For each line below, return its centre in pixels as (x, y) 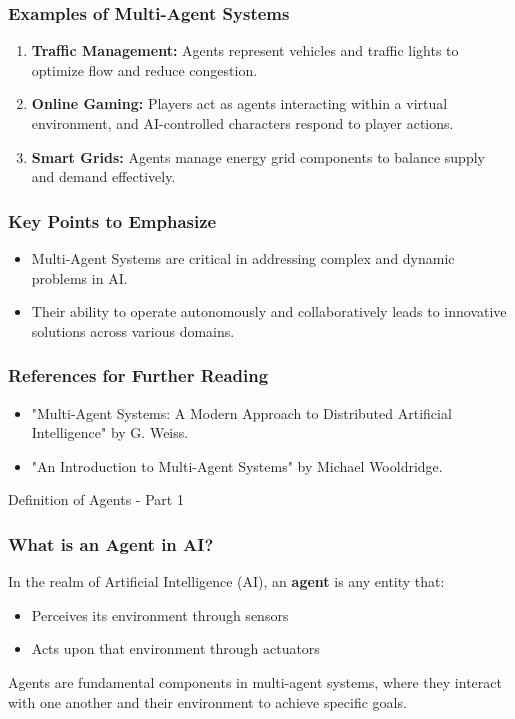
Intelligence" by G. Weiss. (110, 432)
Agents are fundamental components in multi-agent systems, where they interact (255, 681)
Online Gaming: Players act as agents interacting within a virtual (239, 103)
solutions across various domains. (133, 330)
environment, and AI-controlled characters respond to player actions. (242, 123)
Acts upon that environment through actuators (175, 648)
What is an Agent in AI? (111, 543)
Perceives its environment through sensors (160, 614)
